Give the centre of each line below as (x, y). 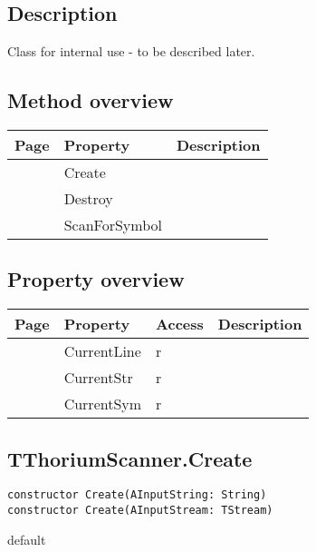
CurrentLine (102, 351)
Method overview (91, 100)
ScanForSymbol (113, 225)
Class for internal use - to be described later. (131, 51)
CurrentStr (98, 378)
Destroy (88, 198)
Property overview (96, 279)
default (27, 539)
